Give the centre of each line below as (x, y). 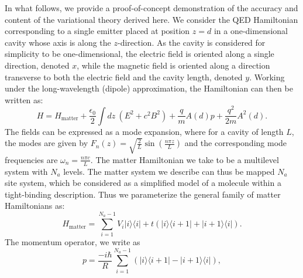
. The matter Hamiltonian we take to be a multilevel (185, 159)
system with (26, 171)
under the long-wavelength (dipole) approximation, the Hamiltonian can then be (149, 88)
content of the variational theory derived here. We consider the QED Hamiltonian (151, 19)
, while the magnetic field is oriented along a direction (173, 65)
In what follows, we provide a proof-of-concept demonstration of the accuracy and (151, 8)
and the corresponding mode (236, 143)
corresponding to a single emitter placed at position (97, 31)
